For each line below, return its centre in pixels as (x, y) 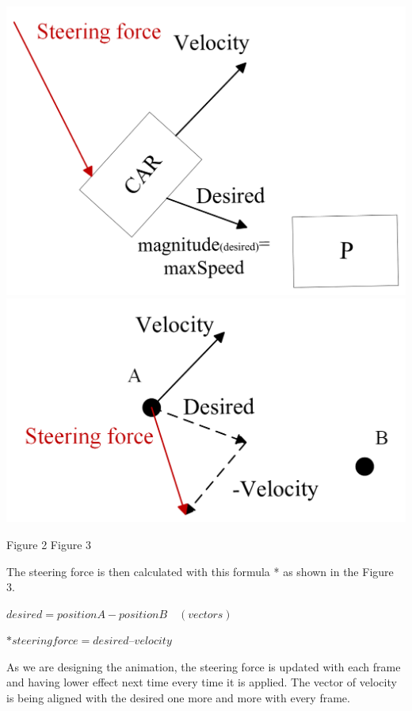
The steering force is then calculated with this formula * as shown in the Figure (200, 571)
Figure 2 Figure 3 (49, 544)
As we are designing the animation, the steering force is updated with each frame (204, 666)
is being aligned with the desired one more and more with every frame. (178, 698)
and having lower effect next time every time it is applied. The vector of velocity (202, 682)
